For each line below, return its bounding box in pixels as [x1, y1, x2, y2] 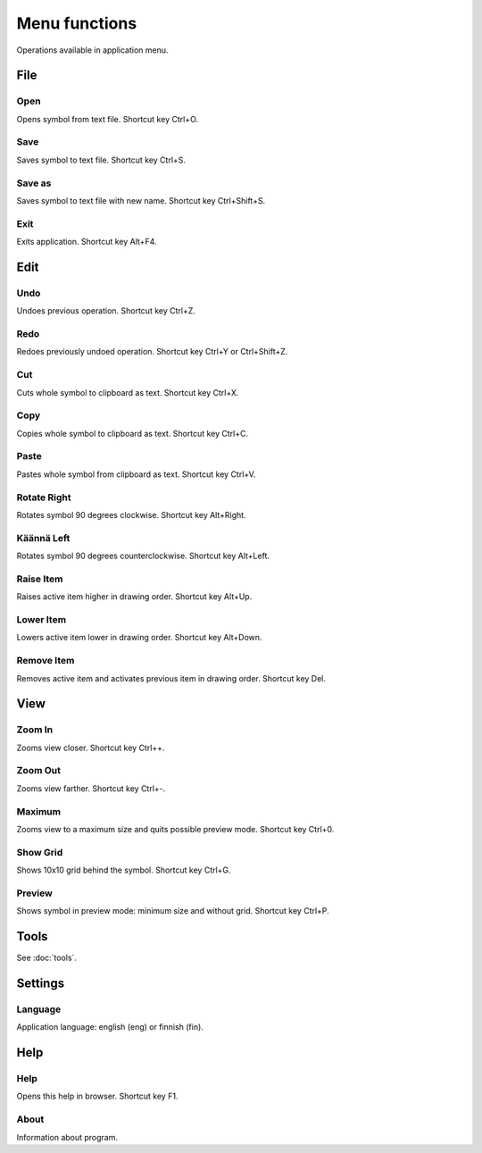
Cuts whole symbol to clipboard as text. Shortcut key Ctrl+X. [16, 387, 239, 397]
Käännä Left [16, 531, 71, 544]
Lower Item [16, 614, 67, 626]
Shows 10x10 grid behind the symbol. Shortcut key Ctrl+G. [16, 865, 231, 875]
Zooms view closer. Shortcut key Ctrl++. [16, 742, 165, 753]
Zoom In [16, 723, 54, 736]
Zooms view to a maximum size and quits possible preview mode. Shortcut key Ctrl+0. [16, 823, 335, 834]
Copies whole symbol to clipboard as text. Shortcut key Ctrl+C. [16, 428, 249, 439]
